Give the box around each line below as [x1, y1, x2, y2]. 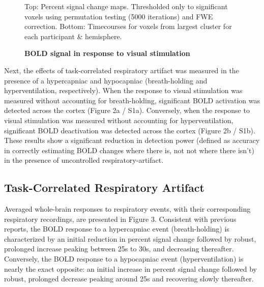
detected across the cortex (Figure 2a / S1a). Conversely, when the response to [4, 105, 250, 116]
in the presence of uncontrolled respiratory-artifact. [4, 155, 164, 165]
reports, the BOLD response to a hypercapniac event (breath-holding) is [4, 223, 229, 234]
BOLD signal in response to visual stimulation [24, 48, 190, 59]
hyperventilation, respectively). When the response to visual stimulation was [4, 85, 243, 96]
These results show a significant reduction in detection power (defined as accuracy [4, 135, 260, 146]
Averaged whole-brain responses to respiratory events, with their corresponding [4, 204, 251, 214]
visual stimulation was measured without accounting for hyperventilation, [4, 114, 233, 125]
